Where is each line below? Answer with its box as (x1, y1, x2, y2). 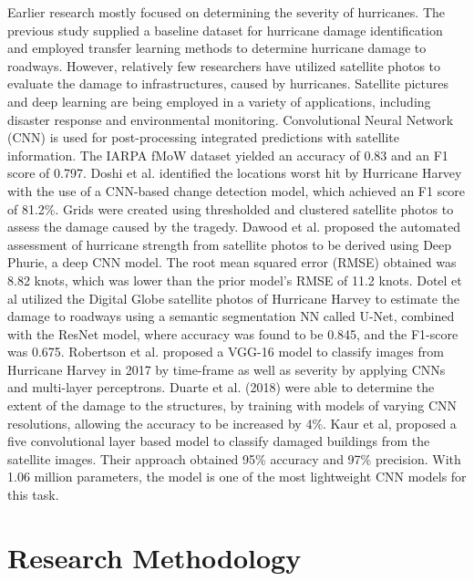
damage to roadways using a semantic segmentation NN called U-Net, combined (7, 306, 455, 326)
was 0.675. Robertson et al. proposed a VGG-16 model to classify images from (7, 342, 444, 361)
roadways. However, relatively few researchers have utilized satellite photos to (7, 56, 441, 75)
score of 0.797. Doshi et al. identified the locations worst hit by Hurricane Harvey (7, 163, 462, 182)
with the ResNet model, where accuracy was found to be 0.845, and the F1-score (7, 324, 459, 343)
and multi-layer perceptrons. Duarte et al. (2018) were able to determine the (7, 378, 435, 397)
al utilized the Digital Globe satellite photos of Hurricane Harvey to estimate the (7, 288, 460, 307)
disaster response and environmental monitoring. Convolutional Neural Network (7, 109, 454, 129)
